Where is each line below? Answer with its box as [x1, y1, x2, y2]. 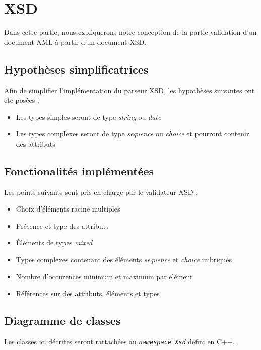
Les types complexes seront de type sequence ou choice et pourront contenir [16, 128, 249, 139]
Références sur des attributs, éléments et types [16, 288, 160, 299]
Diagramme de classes [4, 313, 121, 328]
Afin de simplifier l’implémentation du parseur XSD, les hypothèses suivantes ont [4, 85, 255, 95]
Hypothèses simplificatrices [4, 61, 149, 77]
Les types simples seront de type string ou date [16, 111, 161, 122]
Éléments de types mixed [16, 237, 93, 248]
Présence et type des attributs [16, 220, 109, 231]
